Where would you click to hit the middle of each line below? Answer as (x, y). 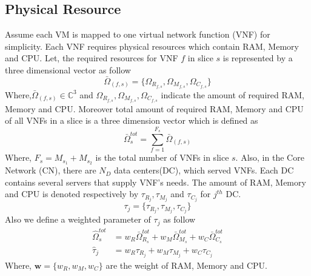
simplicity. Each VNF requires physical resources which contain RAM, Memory (152, 46)
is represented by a (258, 58)
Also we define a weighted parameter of (78, 219)
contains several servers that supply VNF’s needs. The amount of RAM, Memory (155, 182)
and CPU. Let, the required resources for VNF (92, 58)
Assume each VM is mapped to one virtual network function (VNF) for (138, 34)
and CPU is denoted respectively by (72, 194)
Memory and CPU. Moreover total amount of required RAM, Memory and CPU (154, 108)
